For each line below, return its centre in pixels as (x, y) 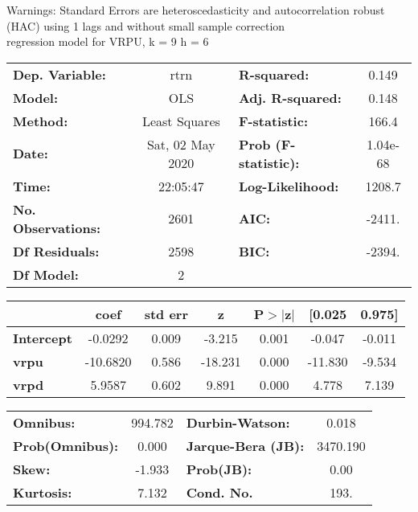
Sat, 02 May (181, 144)
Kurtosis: (43, 492)
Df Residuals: (56, 251)
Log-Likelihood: (289, 186)
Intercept (43, 338)
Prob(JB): (219, 469)
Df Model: (46, 274)
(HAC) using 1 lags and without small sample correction (146, 25)
